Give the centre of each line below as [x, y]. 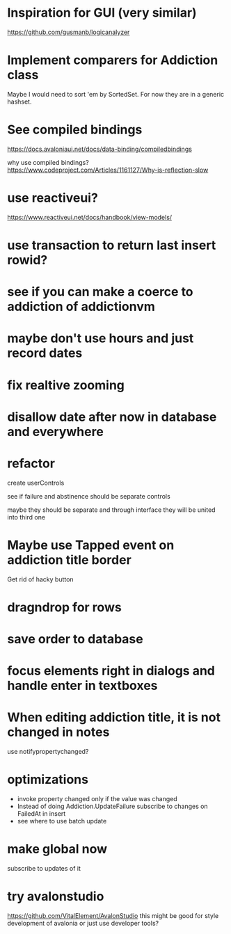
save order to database [75, 639]
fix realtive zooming [66, 385]
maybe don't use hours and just [101, 338]
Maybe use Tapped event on [91, 545]
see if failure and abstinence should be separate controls [89, 496]
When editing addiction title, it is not [114, 717]
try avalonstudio [56, 897]
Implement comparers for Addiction [113, 60]
